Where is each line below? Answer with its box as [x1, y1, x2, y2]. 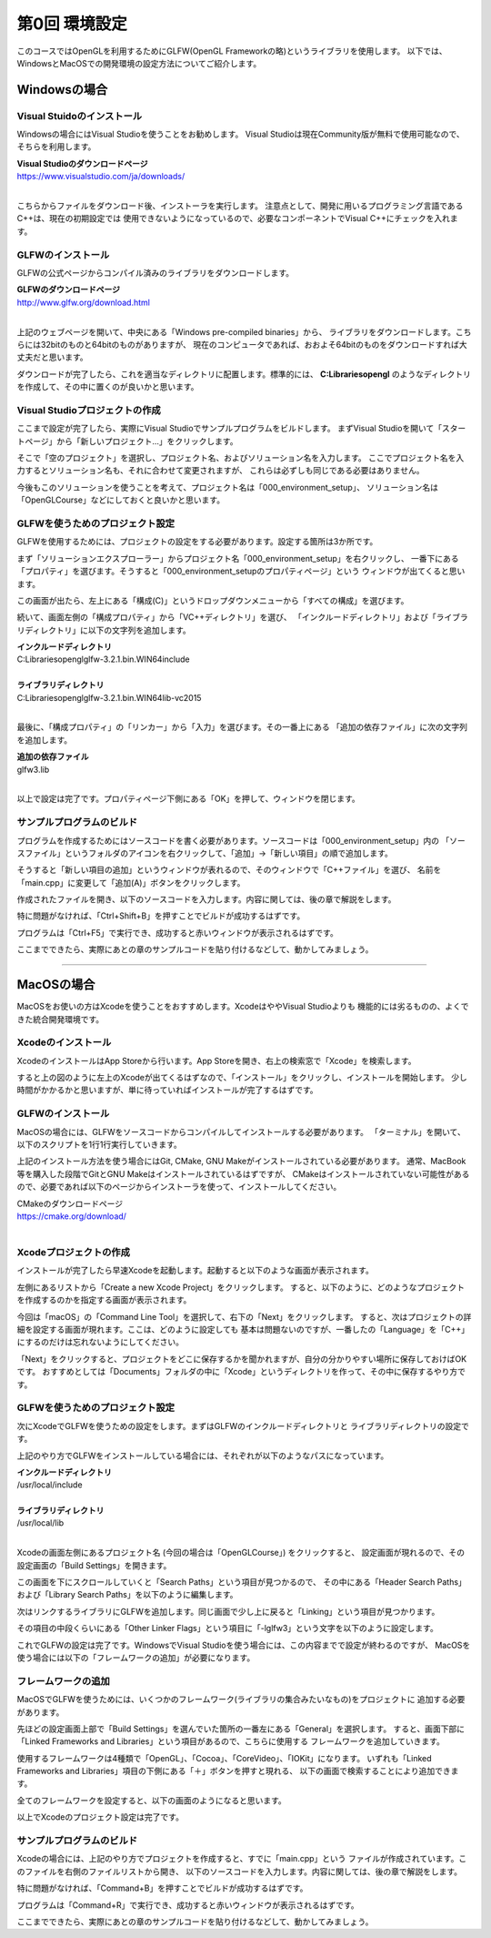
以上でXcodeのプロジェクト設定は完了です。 [16, 1811, 184, 1822]
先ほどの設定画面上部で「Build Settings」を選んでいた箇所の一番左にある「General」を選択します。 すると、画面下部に [16, 1723, 466, 1734]
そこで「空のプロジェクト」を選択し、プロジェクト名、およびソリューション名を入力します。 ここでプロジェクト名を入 [16, 452, 465, 463]
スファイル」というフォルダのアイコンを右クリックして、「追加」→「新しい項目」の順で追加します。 [16, 847, 393, 858]
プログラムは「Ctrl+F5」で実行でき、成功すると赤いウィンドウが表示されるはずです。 [16, 927, 338, 938]
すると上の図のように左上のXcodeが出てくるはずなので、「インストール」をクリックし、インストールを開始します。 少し [16, 1072, 467, 1083]
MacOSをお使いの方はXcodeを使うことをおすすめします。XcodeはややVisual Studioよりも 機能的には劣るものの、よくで [16, 1001, 469, 1012]
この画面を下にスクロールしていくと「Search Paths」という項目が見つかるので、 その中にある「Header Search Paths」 [16, 1577, 467, 1588]
